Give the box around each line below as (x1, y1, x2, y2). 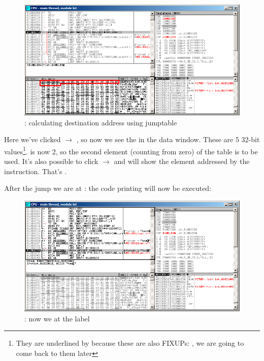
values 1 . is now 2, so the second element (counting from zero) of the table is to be (4, 144, 258, 156)
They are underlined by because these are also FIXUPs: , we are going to (16, 338, 244, 348)
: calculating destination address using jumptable (24, 117, 177, 127)
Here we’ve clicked (4, 134, 61, 145)
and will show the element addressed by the (114, 156, 250, 166)
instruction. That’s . (4, 166, 67, 176)
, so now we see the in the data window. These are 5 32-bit (76, 134, 260, 145)
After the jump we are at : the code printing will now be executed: (4, 183, 212, 193)
